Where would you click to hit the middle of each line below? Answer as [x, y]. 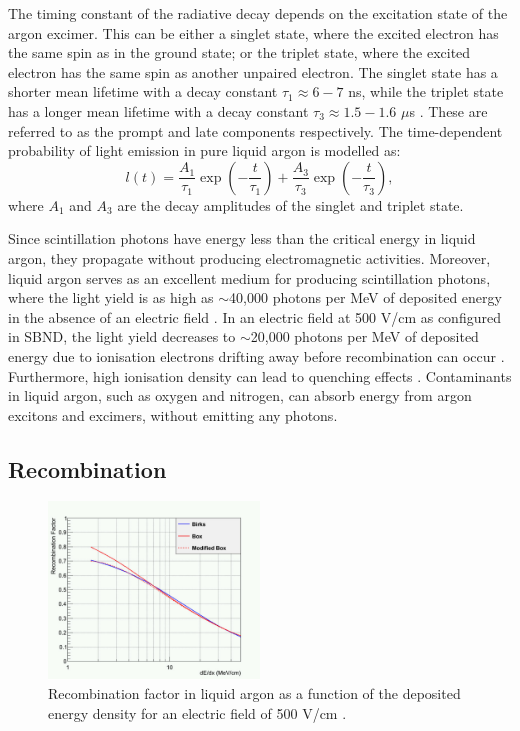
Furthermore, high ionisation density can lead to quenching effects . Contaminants [260, 375]
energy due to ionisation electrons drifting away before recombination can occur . [256, 355]
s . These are [448, 110]
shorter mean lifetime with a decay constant [143, 91]
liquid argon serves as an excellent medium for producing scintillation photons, [249, 277]
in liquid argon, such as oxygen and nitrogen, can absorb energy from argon [240, 395]
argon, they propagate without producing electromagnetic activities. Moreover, [249, 257]
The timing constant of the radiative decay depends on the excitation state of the [258, 13]
